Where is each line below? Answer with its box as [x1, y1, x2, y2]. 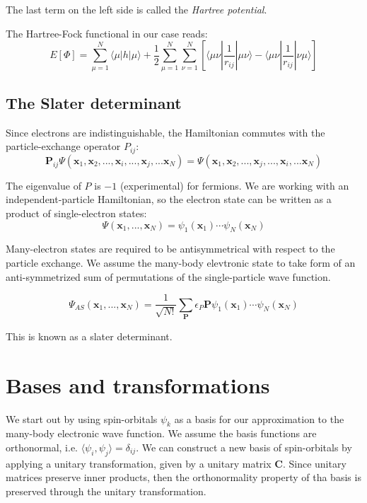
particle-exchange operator [6, 139, 121, 154]
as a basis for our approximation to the [174, 411, 344, 426]
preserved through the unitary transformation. [6, 484, 206, 499]
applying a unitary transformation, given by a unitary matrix [6, 456, 272, 470]
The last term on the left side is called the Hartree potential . [6, 2, 267, 16]
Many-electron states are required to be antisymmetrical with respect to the [6, 241, 335, 256]
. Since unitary [282, 456, 346, 470]
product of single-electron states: [6, 205, 147, 220]
